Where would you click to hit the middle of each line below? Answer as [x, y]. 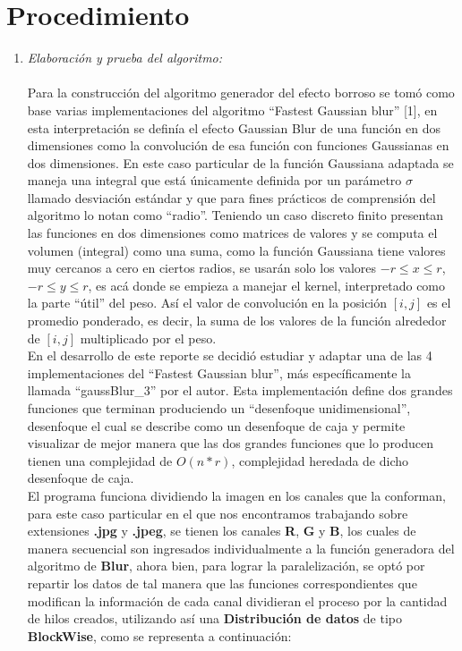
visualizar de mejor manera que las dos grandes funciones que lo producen [231, 443]
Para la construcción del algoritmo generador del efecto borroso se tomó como [241, 93]
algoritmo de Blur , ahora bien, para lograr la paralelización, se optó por [226, 566]
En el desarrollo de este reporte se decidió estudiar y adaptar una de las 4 [230, 355]
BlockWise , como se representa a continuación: [159, 635]
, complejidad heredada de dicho [320, 460]
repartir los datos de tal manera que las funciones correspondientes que [222, 583]
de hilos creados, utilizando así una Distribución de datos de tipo [215, 618]
